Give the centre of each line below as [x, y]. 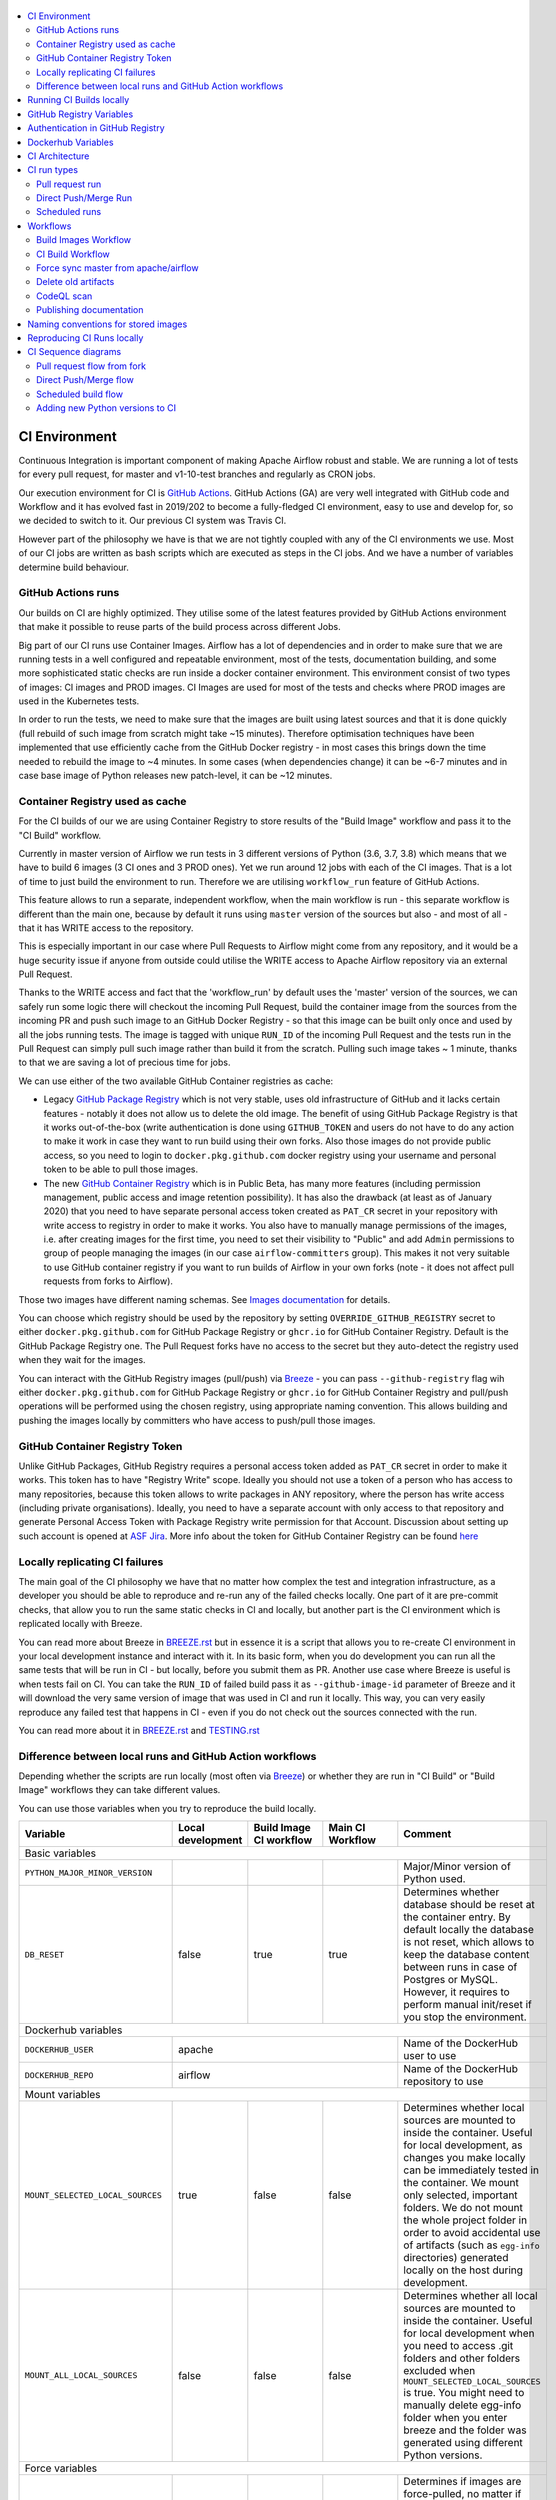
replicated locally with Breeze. [80, 1624]
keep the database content [466, 1955]
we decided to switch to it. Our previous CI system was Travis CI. [152, 521]
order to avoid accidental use [472, 2233]
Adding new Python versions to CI [106, 407]
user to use [430, 2056]
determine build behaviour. [74, 567]
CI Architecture [58, 156]
